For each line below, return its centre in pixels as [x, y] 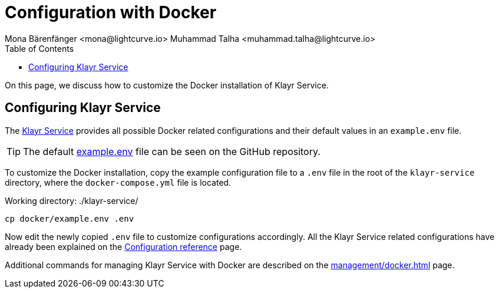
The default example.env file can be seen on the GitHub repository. [172, 151]
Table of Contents [39, 48]
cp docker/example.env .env [70, 218]
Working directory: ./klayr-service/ [72, 200]
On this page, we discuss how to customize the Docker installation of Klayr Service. [167, 85]
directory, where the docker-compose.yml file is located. [118, 182]
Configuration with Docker [111, 12]
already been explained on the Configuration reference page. [123, 246]
